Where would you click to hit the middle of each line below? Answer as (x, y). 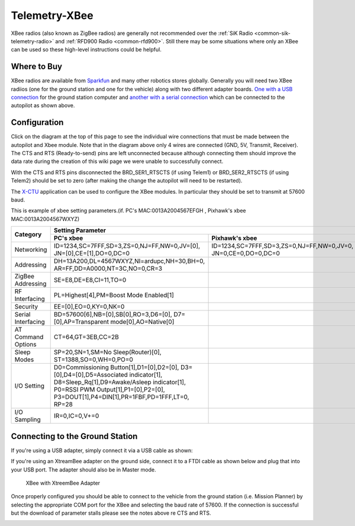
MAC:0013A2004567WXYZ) (45, 219)
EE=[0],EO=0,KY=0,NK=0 (89, 307)
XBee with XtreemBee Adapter (63, 483)
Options (25, 345)
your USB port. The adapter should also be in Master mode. (83, 469)
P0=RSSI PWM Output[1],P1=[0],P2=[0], (109, 390)
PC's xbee (68, 238)
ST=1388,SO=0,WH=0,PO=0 (93, 360)
